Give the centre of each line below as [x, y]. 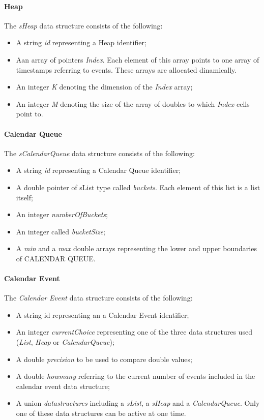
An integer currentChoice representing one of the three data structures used [134, 332]
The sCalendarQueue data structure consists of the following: [100, 153]
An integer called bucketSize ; [61, 231]
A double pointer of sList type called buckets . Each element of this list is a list [138, 187]
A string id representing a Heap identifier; [81, 42]
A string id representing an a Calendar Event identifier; [102, 314]
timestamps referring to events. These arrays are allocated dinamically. [126, 69]
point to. [30, 114]
